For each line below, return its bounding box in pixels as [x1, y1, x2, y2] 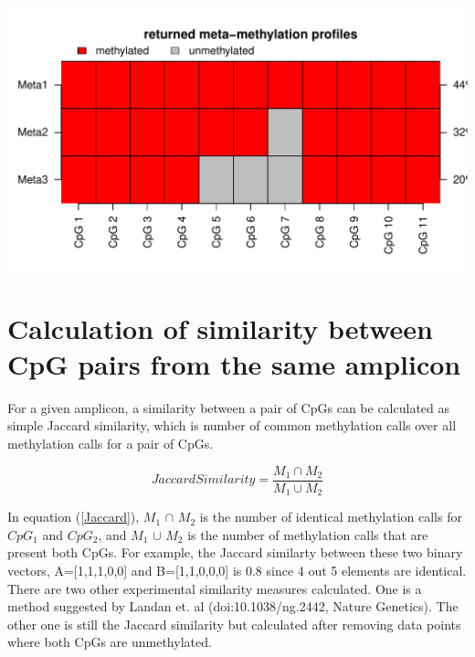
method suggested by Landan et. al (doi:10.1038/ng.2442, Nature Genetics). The [7, 597, 459, 616]
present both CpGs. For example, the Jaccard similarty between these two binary [7, 543, 463, 562]
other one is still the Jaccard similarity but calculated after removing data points [7, 614, 461, 633]
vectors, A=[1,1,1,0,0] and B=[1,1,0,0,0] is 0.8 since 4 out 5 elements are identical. [7, 560, 467, 579]
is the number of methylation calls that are [187, 525, 428, 544]
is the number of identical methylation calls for [199, 507, 462, 526]
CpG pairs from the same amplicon [7, 344, 461, 382]
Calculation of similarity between [7, 309, 433, 346]
